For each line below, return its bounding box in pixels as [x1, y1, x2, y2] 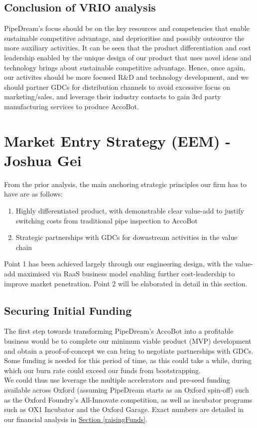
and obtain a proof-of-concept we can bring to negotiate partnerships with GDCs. [4, 345, 254, 356]
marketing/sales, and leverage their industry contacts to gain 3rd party [4, 91, 221, 102]
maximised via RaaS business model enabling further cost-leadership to [17, 268, 235, 279]
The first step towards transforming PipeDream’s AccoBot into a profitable [4, 326, 234, 336]
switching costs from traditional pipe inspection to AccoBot [15, 215, 198, 225]
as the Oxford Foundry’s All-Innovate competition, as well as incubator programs [4, 394, 253, 405]
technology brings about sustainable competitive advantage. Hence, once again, [4, 62, 246, 72]
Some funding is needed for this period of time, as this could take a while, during [4, 355, 252, 366]
